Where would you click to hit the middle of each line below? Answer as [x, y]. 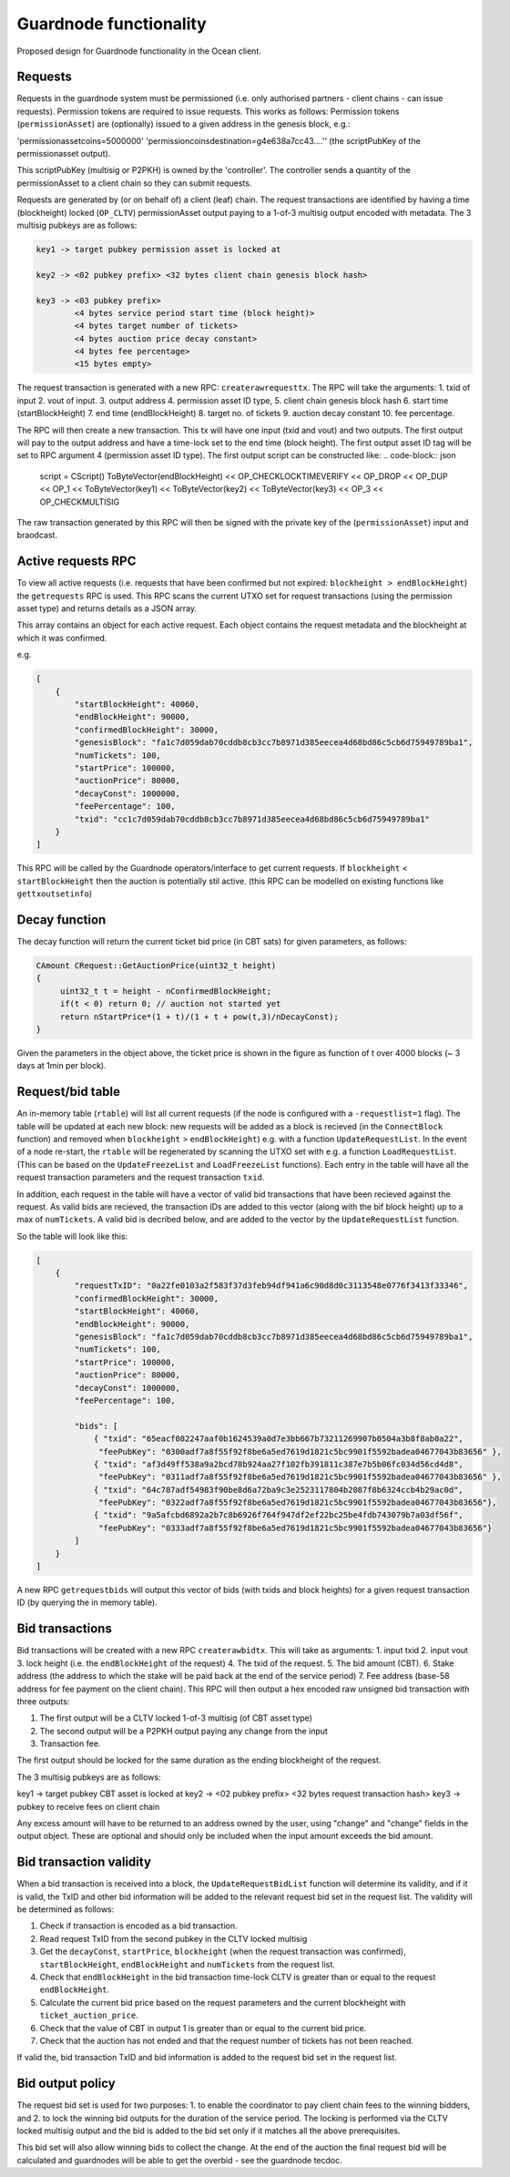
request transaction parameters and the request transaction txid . [141, 1177]
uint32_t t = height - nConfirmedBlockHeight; [166, 991]
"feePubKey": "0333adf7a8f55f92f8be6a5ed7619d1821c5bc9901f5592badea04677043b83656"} [296, 1528]
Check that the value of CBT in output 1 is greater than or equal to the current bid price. [203, 2028]
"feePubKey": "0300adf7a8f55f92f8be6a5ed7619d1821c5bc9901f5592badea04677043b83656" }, [301, 1451]
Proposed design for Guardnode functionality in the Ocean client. [139, 51]
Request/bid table [69, 1092]
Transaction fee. [70, 1743]
